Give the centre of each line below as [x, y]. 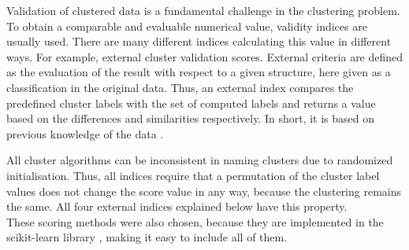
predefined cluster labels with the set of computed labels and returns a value [191, 103]
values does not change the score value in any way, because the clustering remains [204, 191]
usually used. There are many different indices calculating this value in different [199, 41]
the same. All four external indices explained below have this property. [177, 206]
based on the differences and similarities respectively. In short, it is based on [191, 118]
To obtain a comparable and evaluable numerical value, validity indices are [187, 26]
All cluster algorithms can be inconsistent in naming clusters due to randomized [200, 160]
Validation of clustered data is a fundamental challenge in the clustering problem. [203, 10]
